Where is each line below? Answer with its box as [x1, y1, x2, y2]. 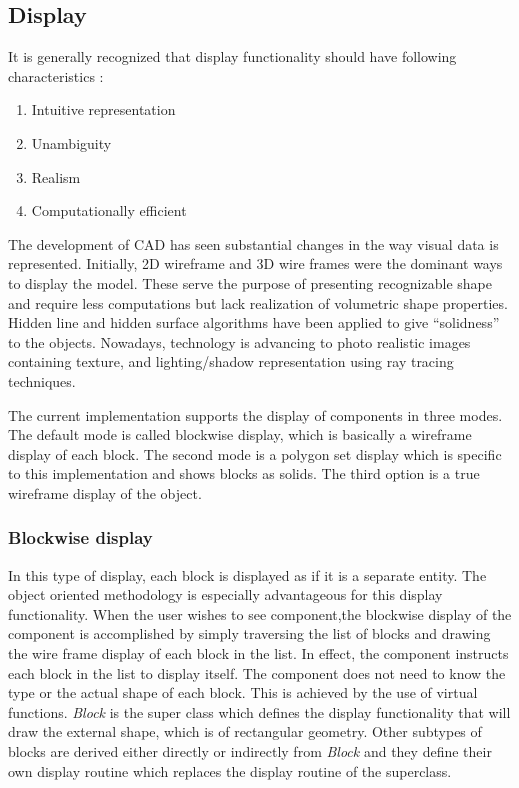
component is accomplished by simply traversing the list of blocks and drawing [8, 623, 491, 644]
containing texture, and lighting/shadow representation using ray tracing [8, 351, 454, 372]
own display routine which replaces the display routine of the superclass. [8, 760, 452, 781]
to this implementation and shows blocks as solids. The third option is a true [8, 463, 480, 484]
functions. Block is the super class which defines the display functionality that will [8, 701, 511, 722]
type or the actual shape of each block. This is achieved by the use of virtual [8, 682, 478, 703]
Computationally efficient [31, 200, 187, 221]
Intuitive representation [31, 99, 176, 120]
